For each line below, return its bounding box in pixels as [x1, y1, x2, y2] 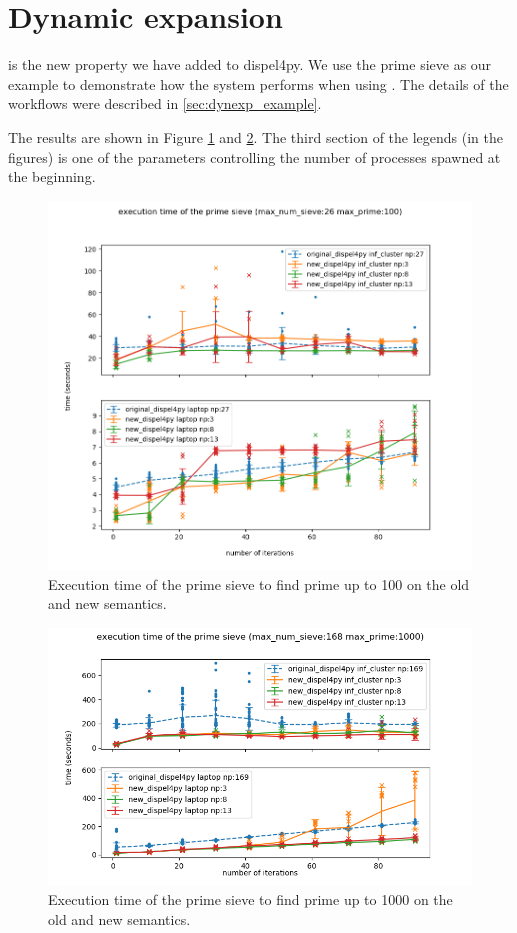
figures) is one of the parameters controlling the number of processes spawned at [8, 146, 501, 167]
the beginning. [8, 166, 96, 187]
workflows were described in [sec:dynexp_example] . [8, 93, 322, 114]
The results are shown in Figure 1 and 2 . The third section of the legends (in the [8, 126, 504, 147]
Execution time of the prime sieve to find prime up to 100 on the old [48, 573, 470, 594]
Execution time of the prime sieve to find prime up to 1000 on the [48, 889, 453, 910]
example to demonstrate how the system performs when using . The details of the [8, 73, 509, 94]
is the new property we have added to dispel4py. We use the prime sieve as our [8, 54, 492, 75]
